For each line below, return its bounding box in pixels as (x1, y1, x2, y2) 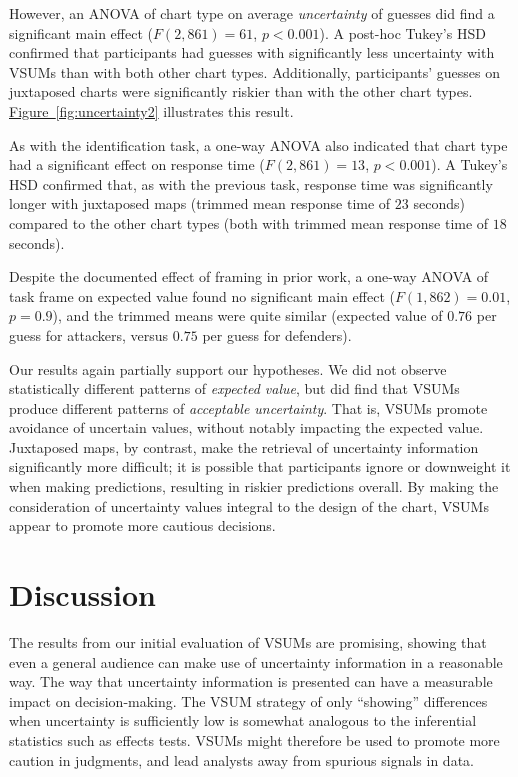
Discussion (9, 574, 156, 615)
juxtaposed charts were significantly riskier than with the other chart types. (9, 81, 473, 102)
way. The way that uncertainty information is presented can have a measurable (9, 671, 493, 692)
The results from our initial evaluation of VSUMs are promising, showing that (9, 631, 487, 652)
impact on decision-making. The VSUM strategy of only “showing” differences (9, 690, 488, 711)
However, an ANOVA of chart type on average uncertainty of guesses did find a (9, 3, 495, 23)
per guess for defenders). (202, 324, 352, 345)
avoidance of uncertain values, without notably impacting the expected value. (9, 417, 484, 438)
